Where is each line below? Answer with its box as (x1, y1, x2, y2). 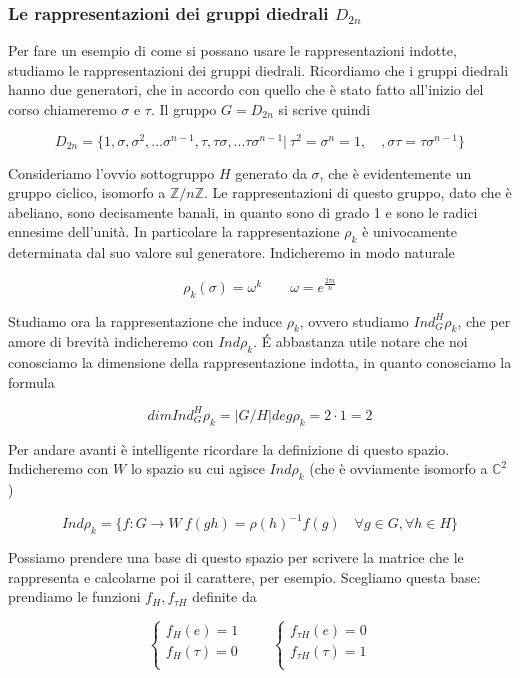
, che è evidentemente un (319, 162, 472, 183)
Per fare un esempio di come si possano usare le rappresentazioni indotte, (8, 40, 457, 61)
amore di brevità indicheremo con (8, 331, 214, 352)
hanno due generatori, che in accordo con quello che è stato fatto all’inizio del (8, 79, 484, 100)
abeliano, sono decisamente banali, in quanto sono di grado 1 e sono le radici (8, 201, 478, 222)
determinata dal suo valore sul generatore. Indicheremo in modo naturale (8, 242, 455, 263)
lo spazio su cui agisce (130, 458, 265, 479)
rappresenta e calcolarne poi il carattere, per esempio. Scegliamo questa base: (8, 566, 481, 587)
